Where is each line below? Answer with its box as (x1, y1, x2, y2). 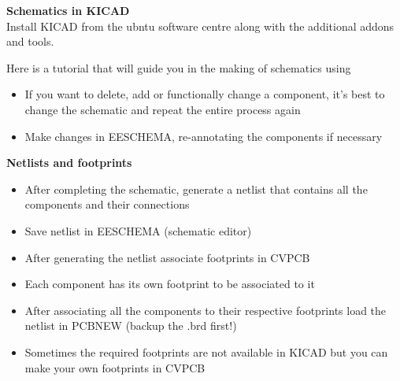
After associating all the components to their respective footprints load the (24, 301, 387, 318)
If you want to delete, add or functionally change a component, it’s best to (24, 86, 385, 102)
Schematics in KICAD (6, 2, 130, 18)
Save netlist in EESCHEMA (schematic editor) (24, 222, 252, 239)
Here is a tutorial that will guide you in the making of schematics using (6, 59, 351, 76)
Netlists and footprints (6, 154, 132, 171)
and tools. (6, 33, 54, 50)
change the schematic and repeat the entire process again (24, 101, 301, 117)
